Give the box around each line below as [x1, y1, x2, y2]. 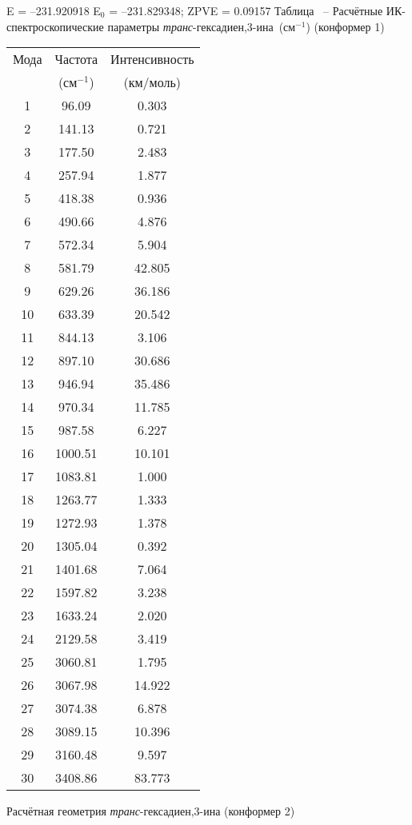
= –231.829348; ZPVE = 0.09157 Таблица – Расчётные [109, 2, 383, 18]
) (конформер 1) [306, 18, 385, 34]
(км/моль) [123, 73, 182, 92]
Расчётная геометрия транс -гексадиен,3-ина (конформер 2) [6, 803, 295, 819]
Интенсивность [110, 50, 194, 69]
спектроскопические [6, 18, 104, 34]
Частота [54, 50, 98, 69]
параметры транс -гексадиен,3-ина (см [107, 18, 296, 34]
